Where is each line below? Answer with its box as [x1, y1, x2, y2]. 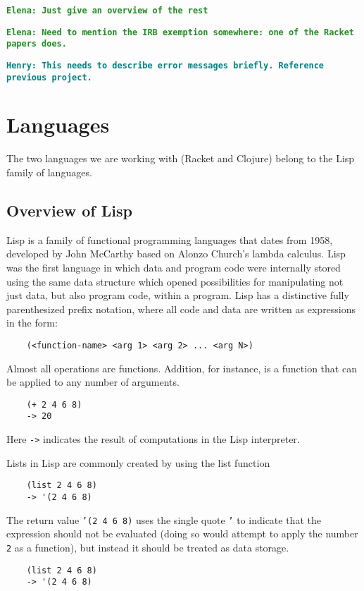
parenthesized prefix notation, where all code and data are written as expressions [6, 301, 356, 316]
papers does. [6, 39, 67, 49]
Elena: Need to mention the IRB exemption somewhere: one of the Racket [6, 27, 354, 37]
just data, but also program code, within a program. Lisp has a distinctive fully [6, 288, 349, 303]
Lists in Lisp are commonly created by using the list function [6, 455, 270, 470]
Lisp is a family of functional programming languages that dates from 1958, [6, 232, 333, 247]
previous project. [6, 72, 92, 83]
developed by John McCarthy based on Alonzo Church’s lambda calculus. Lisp [6, 246, 346, 261]
